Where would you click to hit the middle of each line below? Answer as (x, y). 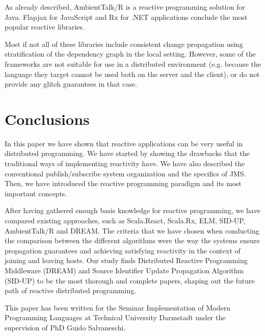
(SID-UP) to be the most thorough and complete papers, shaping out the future (130, 280)
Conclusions (47, 119)
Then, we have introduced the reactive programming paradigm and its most (123, 183)
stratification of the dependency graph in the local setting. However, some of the (130, 54)
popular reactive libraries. (45, 27)
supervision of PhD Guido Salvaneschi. (65, 327)
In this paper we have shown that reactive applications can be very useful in (124, 143)
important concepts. (36, 193)
